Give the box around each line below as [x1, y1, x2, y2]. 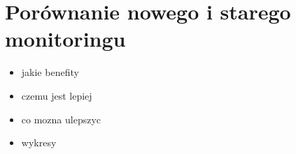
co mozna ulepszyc [21, 111, 101, 126]
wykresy [21, 135, 57, 150]
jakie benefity [21, 65, 79, 79]
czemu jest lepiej [21, 88, 92, 102]
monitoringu [5, 24, 126, 53]
